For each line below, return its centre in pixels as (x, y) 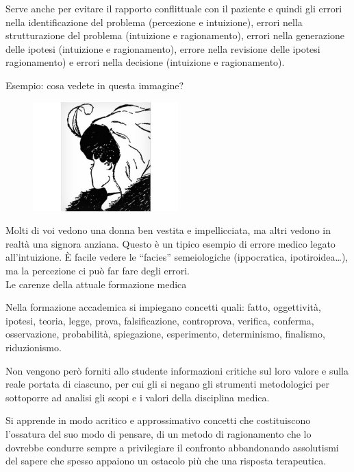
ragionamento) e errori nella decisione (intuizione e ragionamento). (145, 62)
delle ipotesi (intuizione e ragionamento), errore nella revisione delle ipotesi (163, 48)
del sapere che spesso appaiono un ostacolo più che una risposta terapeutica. (166, 461)
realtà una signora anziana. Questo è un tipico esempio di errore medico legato (170, 243)
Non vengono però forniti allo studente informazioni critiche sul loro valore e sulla (177, 370)
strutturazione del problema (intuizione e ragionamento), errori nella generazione (175, 35)
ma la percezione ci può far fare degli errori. (98, 271)
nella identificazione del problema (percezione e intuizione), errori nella (154, 22)
